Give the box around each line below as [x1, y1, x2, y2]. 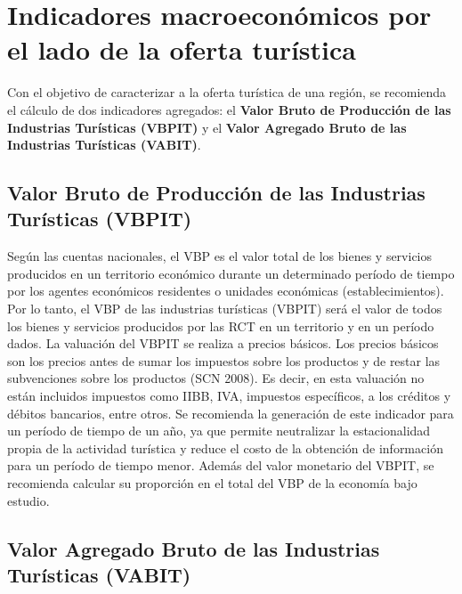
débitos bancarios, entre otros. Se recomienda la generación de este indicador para [7, 403, 454, 422]
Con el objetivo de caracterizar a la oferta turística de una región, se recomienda [7, 83, 447, 102]
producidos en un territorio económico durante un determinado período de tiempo [7, 264, 455, 282]
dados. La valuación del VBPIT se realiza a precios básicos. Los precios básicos [7, 334, 439, 353]
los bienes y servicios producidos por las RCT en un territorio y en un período [7, 316, 434, 335]
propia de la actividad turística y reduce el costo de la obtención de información [7, 438, 443, 457]
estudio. [7, 491, 50, 509]
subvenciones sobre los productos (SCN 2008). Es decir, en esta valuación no [7, 369, 425, 387]
